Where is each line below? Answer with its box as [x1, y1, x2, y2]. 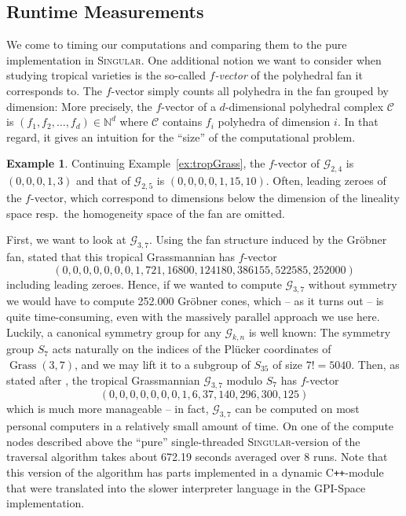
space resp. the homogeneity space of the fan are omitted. [6, 205, 285, 221]
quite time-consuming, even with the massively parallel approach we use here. [6, 308, 380, 324]
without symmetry [308, 275, 397, 292]
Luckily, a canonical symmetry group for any [6, 323, 221, 340]
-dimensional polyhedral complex [225, 98, 384, 114]
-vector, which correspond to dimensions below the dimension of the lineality [30, 189, 400, 205]
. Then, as [351, 356, 400, 372]
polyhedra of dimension [218, 113, 331, 130]
